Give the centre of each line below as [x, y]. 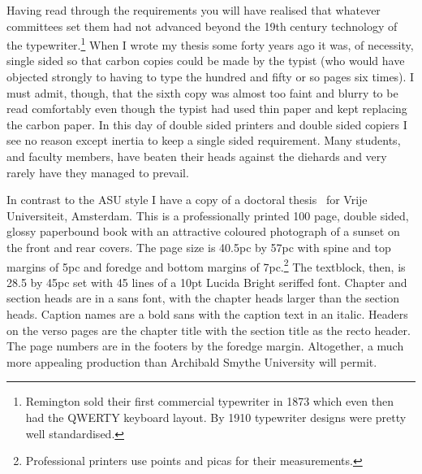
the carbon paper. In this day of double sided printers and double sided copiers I [207, 124]
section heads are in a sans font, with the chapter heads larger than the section [203, 298]
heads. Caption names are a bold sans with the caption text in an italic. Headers [207, 314]
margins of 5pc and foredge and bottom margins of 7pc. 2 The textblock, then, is [206, 265]
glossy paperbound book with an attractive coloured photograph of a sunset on [203, 231]
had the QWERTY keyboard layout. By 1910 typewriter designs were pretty [216, 417]
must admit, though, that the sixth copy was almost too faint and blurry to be [202, 92]
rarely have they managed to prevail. [98, 172]
